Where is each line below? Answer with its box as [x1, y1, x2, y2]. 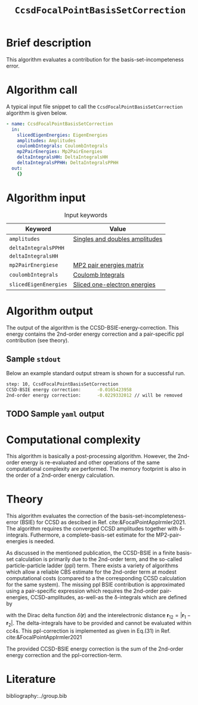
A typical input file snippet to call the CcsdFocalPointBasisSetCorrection [6, 103, 183, 110]
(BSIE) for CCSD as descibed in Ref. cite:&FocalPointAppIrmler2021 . [20, 519, 187, 526]
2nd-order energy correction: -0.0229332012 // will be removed [6, 393, 183, 399]
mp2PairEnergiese [9, 262, 58, 268]
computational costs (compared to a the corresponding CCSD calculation [6, 575, 187, 582]
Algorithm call [6, 83, 78, 97]
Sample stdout [6, 354, 61, 364]
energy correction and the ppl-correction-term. [6, 651, 122, 658]
